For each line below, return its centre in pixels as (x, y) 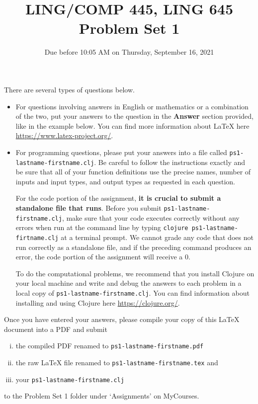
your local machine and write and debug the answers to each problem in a (129, 283)
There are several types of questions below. (69, 89)
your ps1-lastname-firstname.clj (70, 379)
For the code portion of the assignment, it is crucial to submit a (118, 198)
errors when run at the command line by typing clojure (102, 227)
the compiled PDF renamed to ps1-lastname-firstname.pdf (110, 346)
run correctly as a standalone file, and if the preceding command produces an (133, 247)
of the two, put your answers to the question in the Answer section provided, (134, 116)
